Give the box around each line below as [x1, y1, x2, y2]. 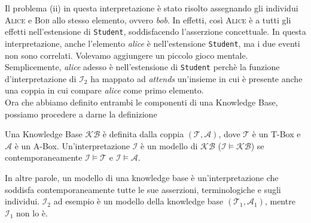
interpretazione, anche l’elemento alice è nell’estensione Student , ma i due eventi [5, 37, 300, 49]
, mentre [264, 195, 295, 207]
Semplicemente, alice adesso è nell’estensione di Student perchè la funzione [5, 61, 280, 73]
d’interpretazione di [5, 72, 77, 85]
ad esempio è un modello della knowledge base [53, 195, 224, 207]
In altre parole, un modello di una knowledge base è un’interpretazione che [5, 171, 279, 183]
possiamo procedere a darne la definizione [5, 107, 157, 120]
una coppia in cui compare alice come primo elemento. [5, 84, 204, 97]
